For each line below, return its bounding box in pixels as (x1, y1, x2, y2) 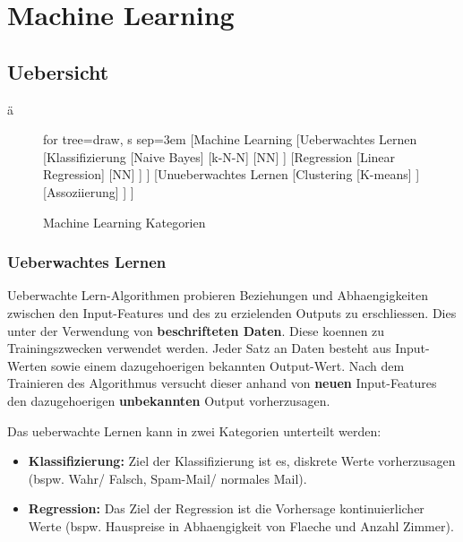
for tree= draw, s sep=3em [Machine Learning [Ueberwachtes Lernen (43, 130, 417, 149)
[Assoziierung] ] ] (43, 182, 134, 201)
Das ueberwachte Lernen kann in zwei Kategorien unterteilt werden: (7, 421, 382, 440)
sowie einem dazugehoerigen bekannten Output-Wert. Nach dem (51, 356, 405, 374)
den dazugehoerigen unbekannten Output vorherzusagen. (7, 391, 330, 409)
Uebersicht (7, 57, 109, 85)
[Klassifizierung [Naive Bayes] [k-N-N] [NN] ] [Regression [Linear (43, 147, 396, 166)
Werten (7, 356, 47, 374)
